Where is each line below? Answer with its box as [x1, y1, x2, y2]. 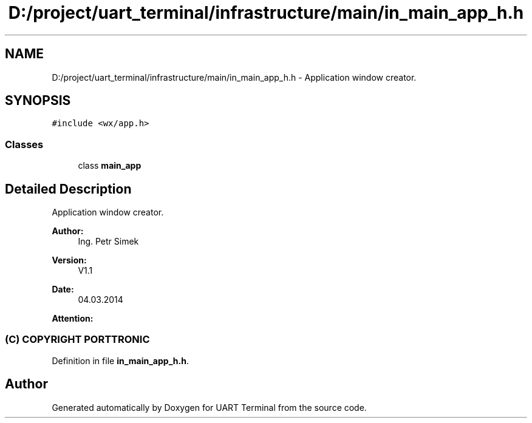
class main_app [78, 160, 142, 171]
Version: [52, 255, 87, 266]
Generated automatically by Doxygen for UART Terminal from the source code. [52, 402, 367, 413]
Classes [5, 138, 44, 151]
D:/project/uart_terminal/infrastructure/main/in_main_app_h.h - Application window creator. [52, 72, 417, 83]
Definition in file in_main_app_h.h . [52, 355, 189, 366]
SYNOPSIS [5, 93, 71, 109]
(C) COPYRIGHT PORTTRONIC [5, 333, 150, 346]
